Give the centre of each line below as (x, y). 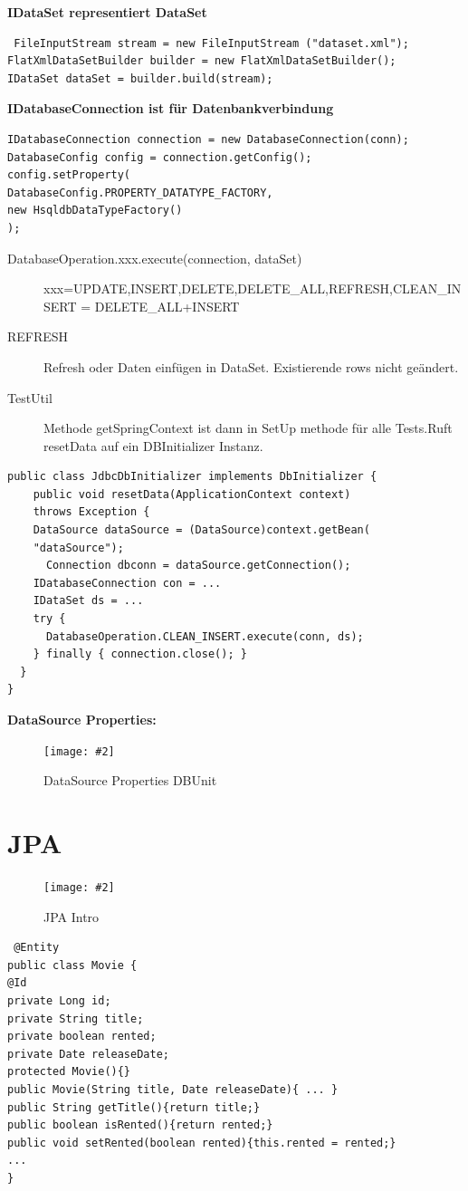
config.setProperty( (69, 175)
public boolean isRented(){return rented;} (140, 1125)
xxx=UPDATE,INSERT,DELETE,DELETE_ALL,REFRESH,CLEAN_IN (253, 288)
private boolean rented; (82, 1037)
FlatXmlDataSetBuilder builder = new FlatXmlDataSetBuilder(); (202, 61)
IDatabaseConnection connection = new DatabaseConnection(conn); (208, 139)
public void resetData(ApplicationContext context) (192, 494)
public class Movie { (72, 965)
